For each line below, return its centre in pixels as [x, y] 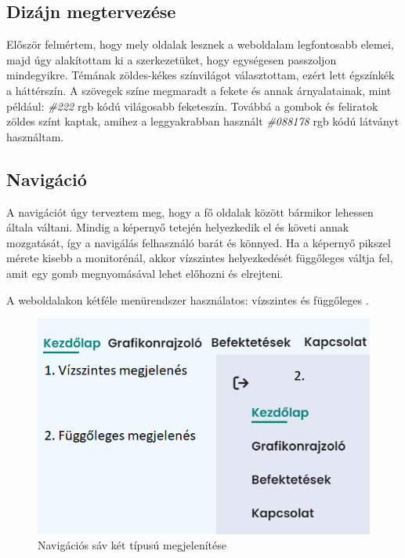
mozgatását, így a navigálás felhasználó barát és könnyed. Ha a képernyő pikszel [199, 242]
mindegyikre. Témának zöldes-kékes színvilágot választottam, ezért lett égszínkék [201, 75]
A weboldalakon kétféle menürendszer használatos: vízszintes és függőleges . [188, 299]
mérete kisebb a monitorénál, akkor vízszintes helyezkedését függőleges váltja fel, [200, 258]
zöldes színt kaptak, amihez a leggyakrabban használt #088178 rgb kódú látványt [203, 121]
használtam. [35, 136]
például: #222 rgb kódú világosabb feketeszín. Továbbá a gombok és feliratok [192, 106]
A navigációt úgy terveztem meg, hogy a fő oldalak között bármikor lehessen [190, 212]
